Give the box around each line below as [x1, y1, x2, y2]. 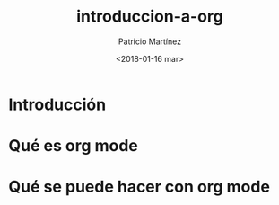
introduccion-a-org [76, 6, 223, 27]
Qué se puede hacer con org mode [8, 177, 271, 197]
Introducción [8, 94, 107, 114]
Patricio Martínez [118, 36, 181, 47]
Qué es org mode [8, 136, 138, 156]
